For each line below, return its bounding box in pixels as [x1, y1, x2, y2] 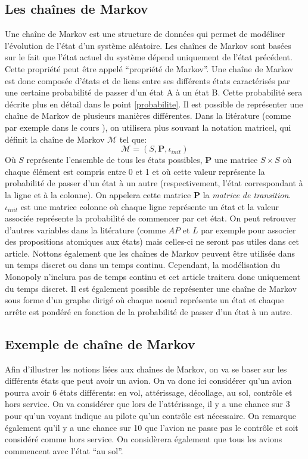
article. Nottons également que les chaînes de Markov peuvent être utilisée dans [5, 247, 295, 259]
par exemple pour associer [201, 223, 296, 236]
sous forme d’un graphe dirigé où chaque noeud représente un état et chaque [5, 294, 284, 306]
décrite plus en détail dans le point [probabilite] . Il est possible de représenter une [5, 97, 303, 110]
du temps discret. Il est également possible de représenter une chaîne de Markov [5, 282, 297, 294]
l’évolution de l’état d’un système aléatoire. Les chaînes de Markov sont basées [5, 39, 291, 51]
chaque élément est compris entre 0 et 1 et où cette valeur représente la [5, 165, 265, 177]
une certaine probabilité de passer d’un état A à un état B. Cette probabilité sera [5, 86, 303, 98]
